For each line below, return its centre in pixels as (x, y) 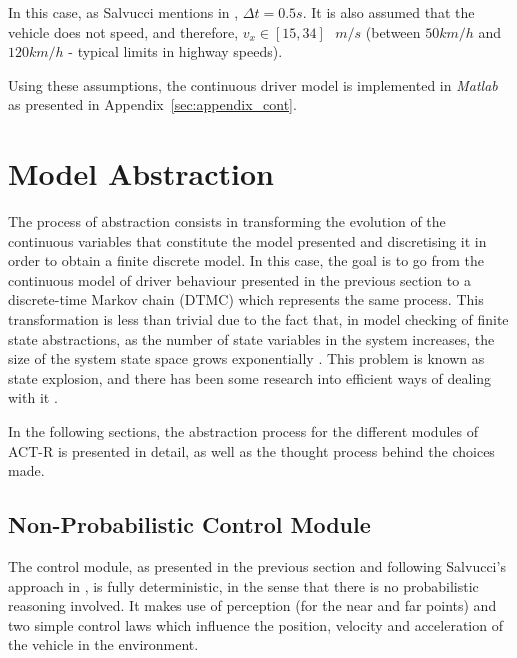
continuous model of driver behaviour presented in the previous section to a (239, 279)
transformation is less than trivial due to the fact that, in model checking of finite (258, 319)
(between (393, 31)
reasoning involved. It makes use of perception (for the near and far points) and (252, 605)
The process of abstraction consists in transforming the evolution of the (227, 221)
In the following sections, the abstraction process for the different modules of (243, 431)
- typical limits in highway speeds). (175, 51)
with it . (33, 397)
